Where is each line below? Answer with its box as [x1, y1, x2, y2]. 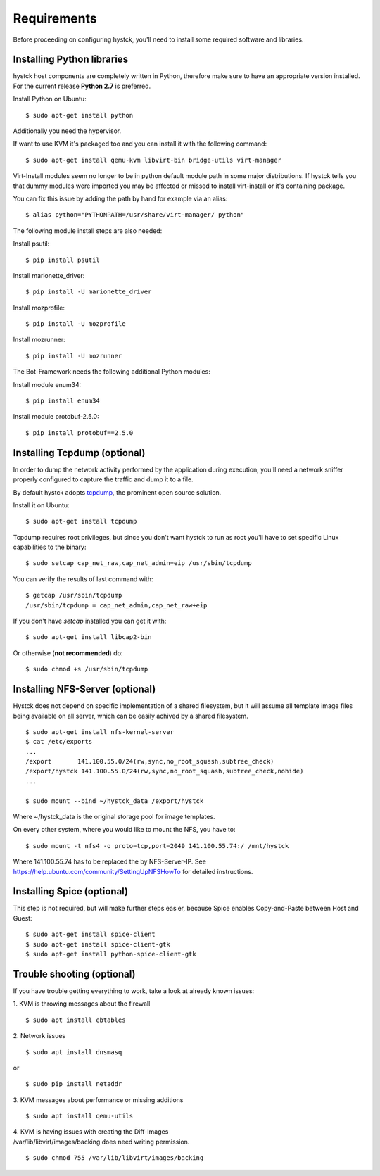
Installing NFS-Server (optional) [13, 683, 156, 695]
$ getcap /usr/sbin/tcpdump [25, 591, 122, 600]
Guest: [13, 913, 32, 922]
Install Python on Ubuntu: [13, 95, 87, 103]
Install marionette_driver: [13, 271, 85, 279]
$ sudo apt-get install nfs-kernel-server [25, 728, 175, 735]
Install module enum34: [13, 380, 82, 388]
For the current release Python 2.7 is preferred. [13, 82, 151, 90]
